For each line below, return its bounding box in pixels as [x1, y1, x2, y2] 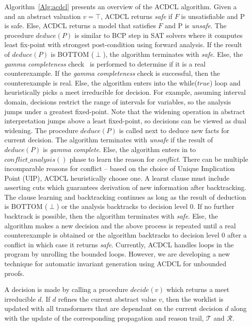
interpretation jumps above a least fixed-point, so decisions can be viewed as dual [4, 116, 247, 126]
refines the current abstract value [58, 293, 157, 304]
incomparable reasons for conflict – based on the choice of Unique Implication [4, 163, 235, 173]
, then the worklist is [162, 293, 224, 304]
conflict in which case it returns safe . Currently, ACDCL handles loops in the [4, 239, 234, 249]
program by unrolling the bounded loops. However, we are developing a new [4, 249, 230, 259]
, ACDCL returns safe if [100, 11, 173, 21]
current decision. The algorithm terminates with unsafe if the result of [4, 135, 213, 145]
